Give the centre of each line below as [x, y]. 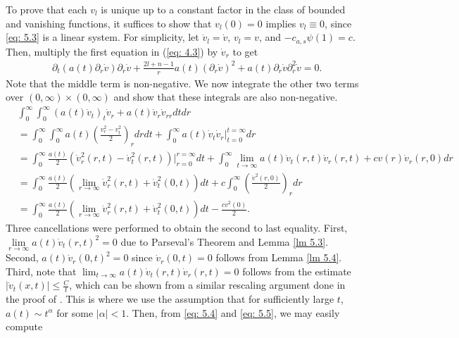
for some [75, 312]
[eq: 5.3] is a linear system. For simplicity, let [102, 37]
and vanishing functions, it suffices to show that [109, 23]
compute [24, 326]
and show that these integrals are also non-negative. [226, 97]
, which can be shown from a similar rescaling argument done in [207, 285]
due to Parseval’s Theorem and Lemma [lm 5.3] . [225, 241]
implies [281, 23]
